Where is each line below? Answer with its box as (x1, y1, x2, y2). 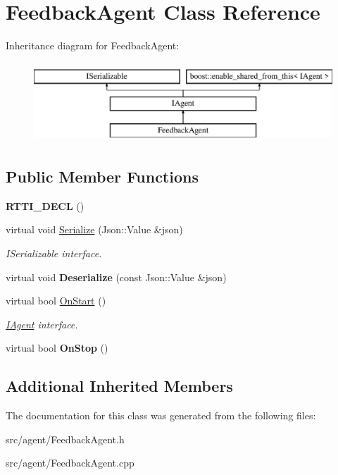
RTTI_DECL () (6, 198, 84, 213)
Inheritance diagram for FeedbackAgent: (6, 38, 180, 53)
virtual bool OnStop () (6, 340, 108, 355)
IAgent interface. (6, 316, 78, 331)
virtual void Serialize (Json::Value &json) (6, 222, 183, 237)
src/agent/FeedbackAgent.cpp (6, 455, 134, 470)
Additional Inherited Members (6, 375, 233, 397)
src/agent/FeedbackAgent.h (6, 431, 125, 446)
